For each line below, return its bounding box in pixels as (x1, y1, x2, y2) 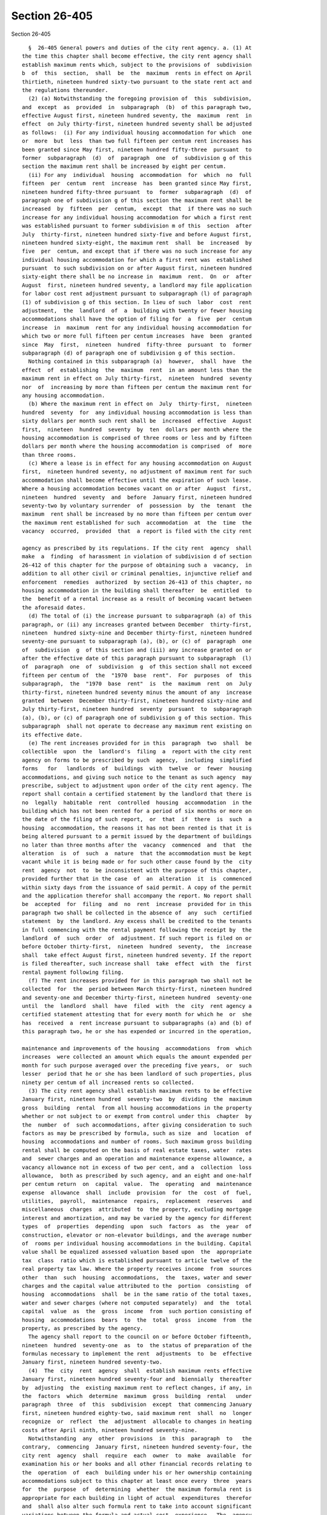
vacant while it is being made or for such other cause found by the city (22, 858, 252, 865)
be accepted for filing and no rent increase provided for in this (22, 901, 252, 908)
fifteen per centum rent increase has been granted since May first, (22, 180, 252, 187)
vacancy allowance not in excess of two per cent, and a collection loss (22, 1164, 252, 1171)
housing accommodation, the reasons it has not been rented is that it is (22, 824, 252, 831)
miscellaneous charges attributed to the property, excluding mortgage (22, 1206, 252, 1213)
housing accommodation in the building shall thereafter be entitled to (22, 587, 252, 594)
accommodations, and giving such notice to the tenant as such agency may (22, 773, 252, 781)
